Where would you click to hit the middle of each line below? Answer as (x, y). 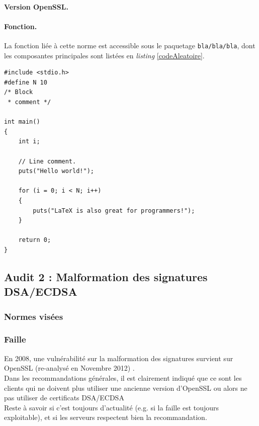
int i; (29, 142)
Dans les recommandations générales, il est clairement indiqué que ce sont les (123, 377)
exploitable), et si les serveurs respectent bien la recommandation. (106, 417)
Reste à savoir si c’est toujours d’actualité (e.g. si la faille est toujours (112, 407)
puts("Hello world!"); (56, 171)
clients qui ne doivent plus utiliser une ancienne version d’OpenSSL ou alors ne (126, 388)
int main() (22, 122)
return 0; (35, 240)
